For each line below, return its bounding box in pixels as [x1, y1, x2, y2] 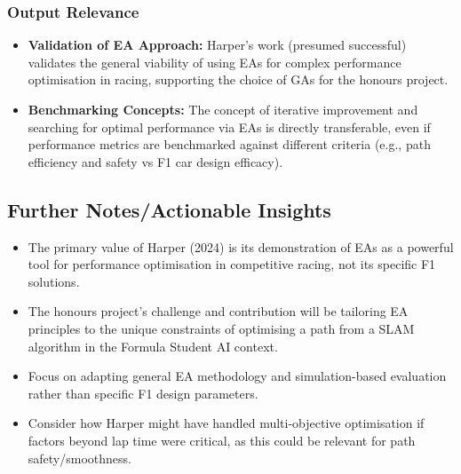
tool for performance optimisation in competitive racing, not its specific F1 [28, 255, 436, 273]
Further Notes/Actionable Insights [7, 195, 331, 223]
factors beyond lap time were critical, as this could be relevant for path [28, 431, 416, 449]
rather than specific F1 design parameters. [28, 383, 258, 402]
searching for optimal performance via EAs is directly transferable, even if [28, 117, 431, 136]
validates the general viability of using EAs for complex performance [28, 52, 401, 71]
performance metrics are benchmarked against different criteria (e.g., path [28, 135, 431, 154]
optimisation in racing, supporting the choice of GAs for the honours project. [28, 70, 449, 89]
